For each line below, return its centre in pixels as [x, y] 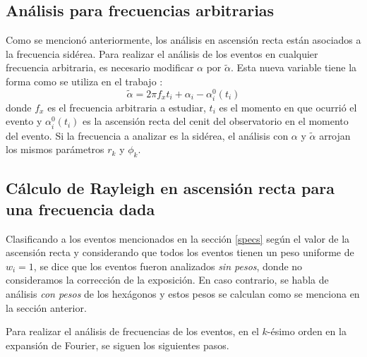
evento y [24, 121]
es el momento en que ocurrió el [288, 107]
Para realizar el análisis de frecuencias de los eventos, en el [132, 331]
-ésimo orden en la [307, 331]
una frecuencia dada [80, 208]
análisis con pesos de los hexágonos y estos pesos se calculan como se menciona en [183, 293]
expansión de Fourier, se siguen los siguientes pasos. [118, 345]
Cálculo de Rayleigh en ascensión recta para [170, 188]
